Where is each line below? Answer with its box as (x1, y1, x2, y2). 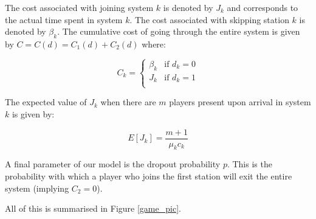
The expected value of (5, 96, 87, 108)
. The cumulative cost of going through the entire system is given (57, 25, 300, 38)
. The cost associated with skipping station (129, 13, 289, 26)
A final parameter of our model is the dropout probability (5, 158, 221, 170)
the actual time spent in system (5, 13, 123, 26)
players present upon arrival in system (169, 96, 311, 108)
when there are (100, 96, 156, 108)
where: (142, 37, 166, 50)
